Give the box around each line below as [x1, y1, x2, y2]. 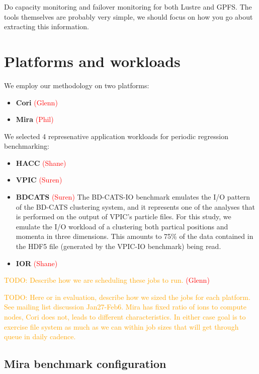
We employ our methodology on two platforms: [4, 80, 149, 90]
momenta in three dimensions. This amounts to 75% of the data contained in [16, 231, 253, 241]
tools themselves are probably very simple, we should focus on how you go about [4, 11, 253, 22]
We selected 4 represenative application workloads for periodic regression [4, 131, 228, 141]
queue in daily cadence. [4, 331, 76, 342]
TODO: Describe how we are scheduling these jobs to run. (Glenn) [4, 275, 210, 285]
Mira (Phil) [16, 114, 54, 124]
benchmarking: [4, 141, 49, 151]
